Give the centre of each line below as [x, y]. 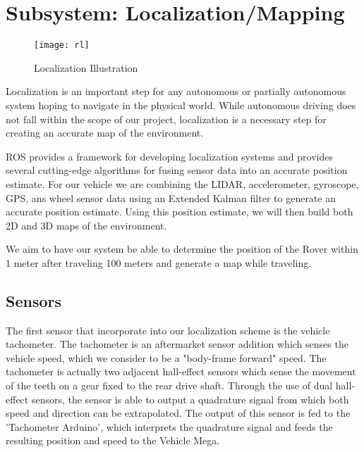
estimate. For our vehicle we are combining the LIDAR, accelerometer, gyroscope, [182, 183]
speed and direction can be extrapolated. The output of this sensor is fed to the [178, 413]
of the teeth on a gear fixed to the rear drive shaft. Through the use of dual [169, 385]
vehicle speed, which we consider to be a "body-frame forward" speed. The [166, 357]
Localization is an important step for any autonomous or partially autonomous [176, 91]
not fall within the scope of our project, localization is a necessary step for [166, 119]
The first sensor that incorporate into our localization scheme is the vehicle [168, 330]
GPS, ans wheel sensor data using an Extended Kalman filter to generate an [171, 197]
